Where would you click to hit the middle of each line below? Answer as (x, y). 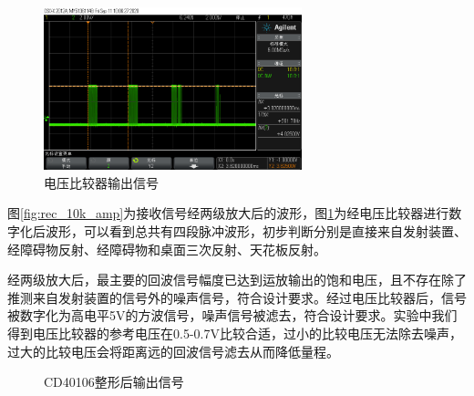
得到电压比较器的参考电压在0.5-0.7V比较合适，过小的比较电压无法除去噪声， (235, 333)
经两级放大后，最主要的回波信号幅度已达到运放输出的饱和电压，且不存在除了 (237, 280)
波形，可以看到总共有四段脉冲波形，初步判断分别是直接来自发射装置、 (256, 231)
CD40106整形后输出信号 (114, 382)
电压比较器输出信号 (101, 182)
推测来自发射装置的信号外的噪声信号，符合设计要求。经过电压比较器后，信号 (237, 297)
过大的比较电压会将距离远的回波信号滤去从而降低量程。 (173, 351)
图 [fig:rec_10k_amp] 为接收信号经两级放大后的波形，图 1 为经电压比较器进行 (228, 213)
